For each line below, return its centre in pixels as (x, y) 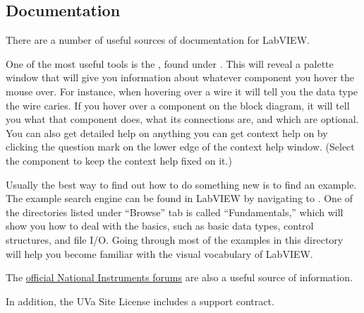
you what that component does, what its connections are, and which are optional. (182, 119)
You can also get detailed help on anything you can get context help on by (167, 132)
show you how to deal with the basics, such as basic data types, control (160, 226)
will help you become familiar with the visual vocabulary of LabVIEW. (159, 253)
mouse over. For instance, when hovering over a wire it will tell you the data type (182, 91)
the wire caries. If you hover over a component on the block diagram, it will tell (178, 105)
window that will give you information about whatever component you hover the (180, 77)
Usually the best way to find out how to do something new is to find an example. (181, 184)
